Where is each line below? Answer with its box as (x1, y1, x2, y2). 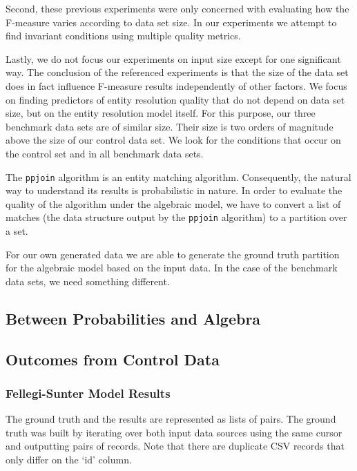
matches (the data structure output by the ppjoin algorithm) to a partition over (6, 210, 347, 224)
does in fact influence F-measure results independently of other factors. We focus (6, 78, 347, 93)
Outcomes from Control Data (6, 348, 220, 369)
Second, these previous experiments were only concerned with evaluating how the (6, 1, 349, 15)
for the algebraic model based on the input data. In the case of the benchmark (6, 260, 338, 275)
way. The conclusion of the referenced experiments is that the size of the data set (6, 65, 349, 79)
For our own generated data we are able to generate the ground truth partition (6, 247, 340, 261)
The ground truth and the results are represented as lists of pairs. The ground (6, 412, 336, 426)
